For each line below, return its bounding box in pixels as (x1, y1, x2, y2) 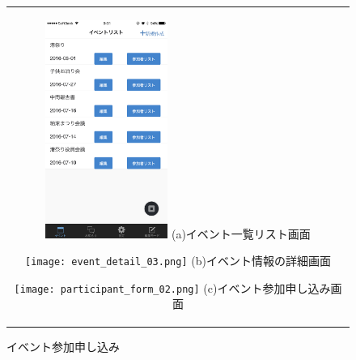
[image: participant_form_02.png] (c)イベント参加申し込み (14, 279, 331, 296)
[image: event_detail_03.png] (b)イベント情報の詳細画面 (25, 252, 331, 269)
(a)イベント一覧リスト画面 (171, 225, 311, 242)
